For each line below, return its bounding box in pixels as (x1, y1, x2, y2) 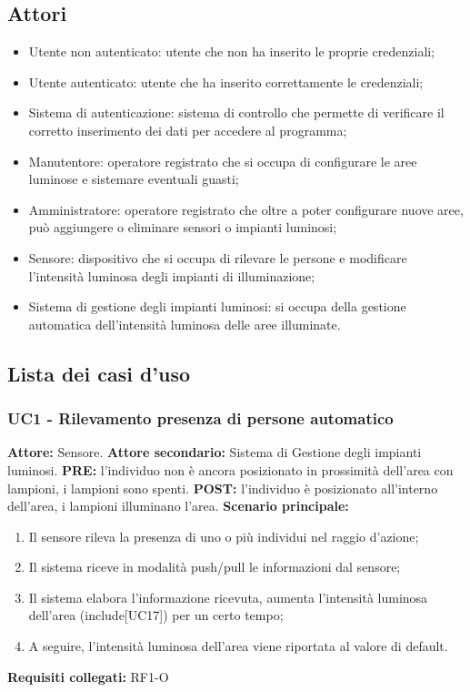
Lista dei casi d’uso (7, 359, 191, 387)
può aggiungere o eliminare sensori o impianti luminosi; (28, 218, 337, 237)
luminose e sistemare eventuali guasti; (28, 169, 239, 188)
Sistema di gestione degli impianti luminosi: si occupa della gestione (28, 297, 406, 316)
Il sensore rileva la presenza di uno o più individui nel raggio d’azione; (28, 526, 419, 545)
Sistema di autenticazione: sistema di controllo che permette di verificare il (28, 103, 445, 122)
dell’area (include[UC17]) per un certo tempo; (28, 605, 284, 625)
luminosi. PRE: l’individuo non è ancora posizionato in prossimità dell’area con (7, 460, 454, 479)
